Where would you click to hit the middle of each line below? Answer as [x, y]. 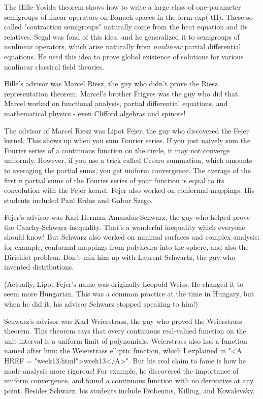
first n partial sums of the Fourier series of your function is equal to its [114, 180]
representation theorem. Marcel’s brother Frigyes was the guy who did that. [122, 93]
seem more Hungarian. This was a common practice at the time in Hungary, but [129, 294]
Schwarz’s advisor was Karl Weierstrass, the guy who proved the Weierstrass [123, 321]
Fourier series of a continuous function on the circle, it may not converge [117, 150]
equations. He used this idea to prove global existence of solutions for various [124, 56]
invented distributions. [39, 267]
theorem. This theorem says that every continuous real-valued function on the [125, 331]
